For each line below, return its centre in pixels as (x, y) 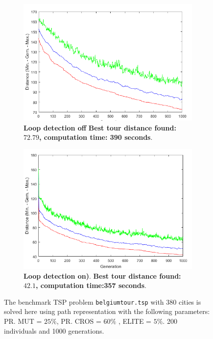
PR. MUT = (23, 321)
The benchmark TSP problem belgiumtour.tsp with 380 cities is (103, 301)
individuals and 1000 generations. (54, 330)
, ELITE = (135, 321)
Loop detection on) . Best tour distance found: (102, 275)
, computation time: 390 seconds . (96, 137)
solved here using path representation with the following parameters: (107, 311)
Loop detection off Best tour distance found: (100, 127)
